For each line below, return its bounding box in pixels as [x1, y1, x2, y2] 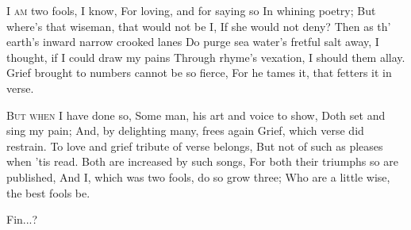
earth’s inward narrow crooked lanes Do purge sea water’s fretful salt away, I [6, 33, 379, 50]
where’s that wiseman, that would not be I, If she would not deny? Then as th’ [6, 17, 391, 34]
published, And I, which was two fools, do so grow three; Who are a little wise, [6, 168, 390, 185]
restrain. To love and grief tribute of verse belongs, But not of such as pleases [6, 137, 383, 154]
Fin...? [6, 211, 38, 228]
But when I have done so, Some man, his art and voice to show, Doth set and [6, 106, 386, 123]
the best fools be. [6, 184, 90, 201]
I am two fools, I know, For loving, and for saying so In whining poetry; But [6, 2, 376, 18]
